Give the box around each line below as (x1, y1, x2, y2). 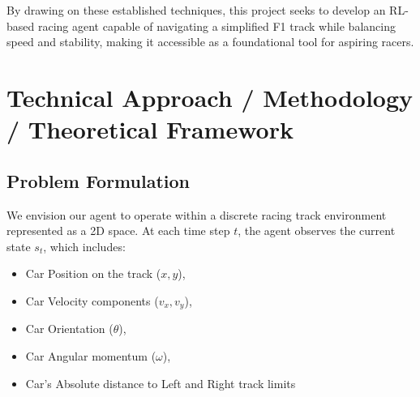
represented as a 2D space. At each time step (6, 222, 230, 239)
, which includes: (43, 237, 126, 254)
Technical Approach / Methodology (6, 80, 414, 113)
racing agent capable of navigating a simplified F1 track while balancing (37, 17, 396, 34)
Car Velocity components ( (25, 292, 159, 309)
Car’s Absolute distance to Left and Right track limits (25, 374, 296, 391)
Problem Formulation (6, 168, 190, 193)
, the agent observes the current (238, 222, 396, 239)
